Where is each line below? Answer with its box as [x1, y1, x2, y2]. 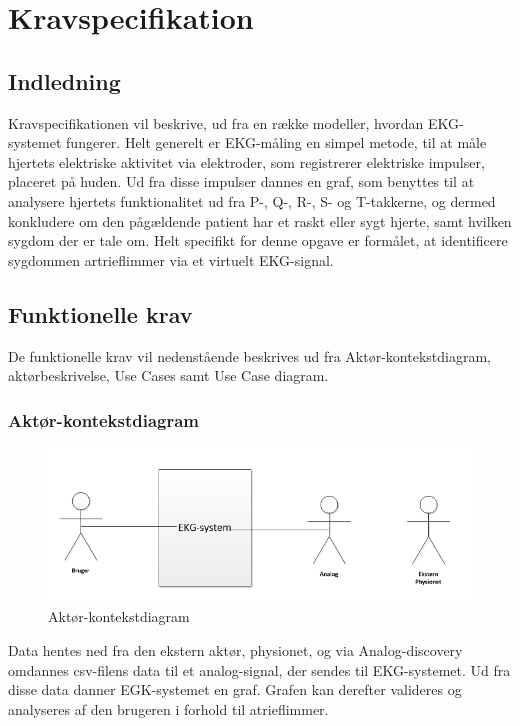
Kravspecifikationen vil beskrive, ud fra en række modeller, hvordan [8, 112, 424, 133]
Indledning [8, 65, 121, 96]
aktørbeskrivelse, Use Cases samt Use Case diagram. [8, 365, 329, 386]
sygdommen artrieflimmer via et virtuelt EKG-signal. [8, 249, 334, 270]
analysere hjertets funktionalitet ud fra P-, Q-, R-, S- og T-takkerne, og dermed [8, 190, 496, 211]
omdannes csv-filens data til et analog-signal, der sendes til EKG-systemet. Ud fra [8, 659, 511, 680]
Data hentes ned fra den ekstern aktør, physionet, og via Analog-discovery [8, 640, 463, 661]
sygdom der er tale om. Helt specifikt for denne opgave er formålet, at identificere [8, 230, 508, 251]
